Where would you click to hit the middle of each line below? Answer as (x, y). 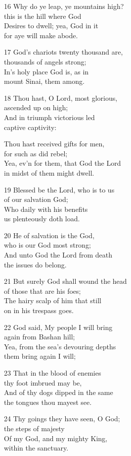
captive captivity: (30, 127)
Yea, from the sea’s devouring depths (60, 346)
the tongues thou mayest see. (48, 402)
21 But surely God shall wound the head (65, 281)
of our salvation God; (36, 199)
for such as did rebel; (36, 153)
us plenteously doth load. (42, 219)
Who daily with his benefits (46, 209)
